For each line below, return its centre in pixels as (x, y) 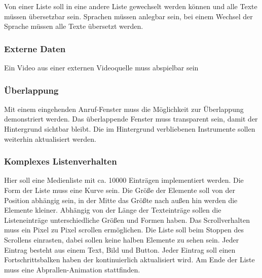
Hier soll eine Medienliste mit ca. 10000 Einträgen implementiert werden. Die (124, 180)
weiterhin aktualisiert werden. (50, 138)
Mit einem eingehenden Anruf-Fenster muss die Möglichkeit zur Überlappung (124, 109)
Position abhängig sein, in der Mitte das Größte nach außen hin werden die (121, 200)
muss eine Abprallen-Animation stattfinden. (72, 269)
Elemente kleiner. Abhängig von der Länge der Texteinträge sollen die (113, 210)
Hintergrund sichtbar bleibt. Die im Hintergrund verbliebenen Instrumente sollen (130, 129)
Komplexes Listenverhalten (61, 161)
